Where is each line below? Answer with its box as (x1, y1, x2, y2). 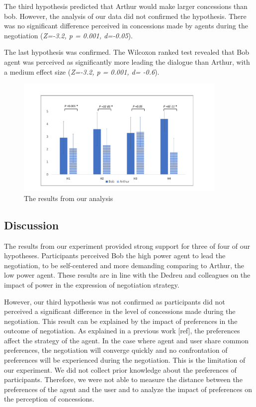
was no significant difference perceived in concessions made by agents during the (4, 20, 248, 31)
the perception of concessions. (4, 394, 94, 404)
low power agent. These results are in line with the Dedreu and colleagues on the (4, 270, 251, 280)
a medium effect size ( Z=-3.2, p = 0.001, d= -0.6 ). (4, 66, 160, 77)
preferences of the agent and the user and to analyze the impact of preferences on (4, 384, 252, 394)
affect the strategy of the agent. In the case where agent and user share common (4, 335, 249, 345)
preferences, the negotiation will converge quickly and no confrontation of (4, 345, 228, 355)
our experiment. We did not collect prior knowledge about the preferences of (4, 364, 237, 375)
